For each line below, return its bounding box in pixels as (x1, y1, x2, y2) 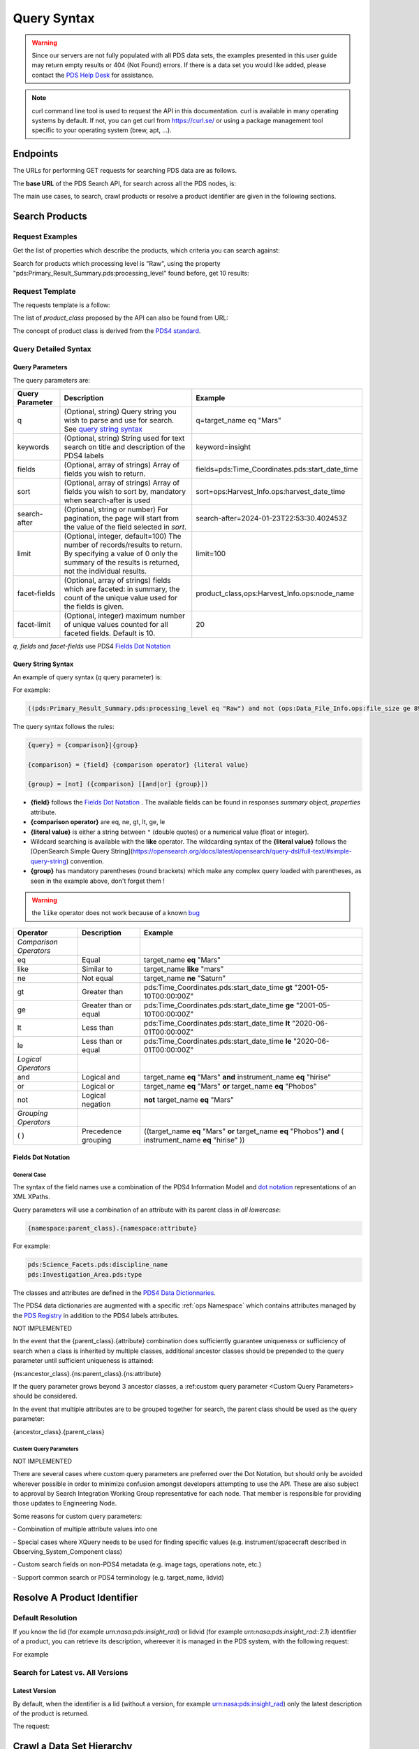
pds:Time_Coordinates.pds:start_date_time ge (143, 1000, 295, 1010)
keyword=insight (196, 442, 251, 452)
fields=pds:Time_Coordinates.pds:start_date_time (196, 465, 359, 474)
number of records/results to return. (64, 540, 183, 550)
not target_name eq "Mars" (143, 1095, 234, 1105)
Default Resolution (13, 1613, 78, 1622)
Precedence (81, 1126, 122, 1136)
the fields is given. (64, 602, 124, 611)
